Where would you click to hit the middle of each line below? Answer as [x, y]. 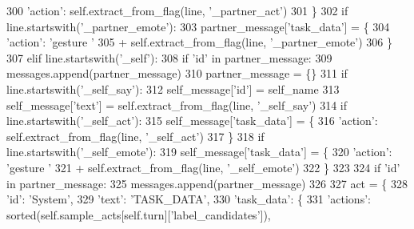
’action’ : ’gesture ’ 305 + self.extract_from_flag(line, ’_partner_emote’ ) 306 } [200, 42]
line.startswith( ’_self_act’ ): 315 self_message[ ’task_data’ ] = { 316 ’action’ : [192, 121]
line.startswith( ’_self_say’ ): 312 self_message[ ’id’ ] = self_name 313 [173, 88]
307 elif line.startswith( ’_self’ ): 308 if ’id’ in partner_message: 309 [169, 57]
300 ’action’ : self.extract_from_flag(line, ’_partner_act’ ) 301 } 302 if [177, 10]
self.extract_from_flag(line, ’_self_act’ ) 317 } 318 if [135, 136]
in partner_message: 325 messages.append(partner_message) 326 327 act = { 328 [207, 183]
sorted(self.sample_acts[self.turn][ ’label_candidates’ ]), [139, 214]
